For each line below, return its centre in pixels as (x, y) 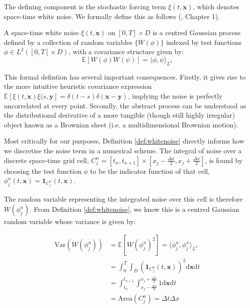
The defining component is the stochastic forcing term (85, 6)
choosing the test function (43, 171)
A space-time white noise (41, 32)
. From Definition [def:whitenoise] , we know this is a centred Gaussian (134, 209)
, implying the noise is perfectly (175, 95)
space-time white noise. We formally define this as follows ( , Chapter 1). (112, 16)
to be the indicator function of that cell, (150, 171)
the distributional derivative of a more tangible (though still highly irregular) (120, 115)
